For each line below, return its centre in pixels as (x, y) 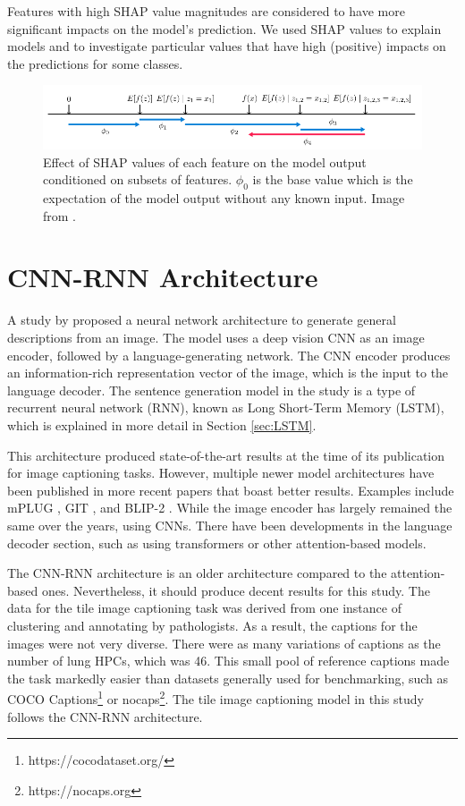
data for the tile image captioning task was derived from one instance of (204, 608)
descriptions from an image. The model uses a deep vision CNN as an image (216, 338)
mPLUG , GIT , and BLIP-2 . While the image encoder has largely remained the (230, 508)
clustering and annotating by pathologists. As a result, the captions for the (212, 625)
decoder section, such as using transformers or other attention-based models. (217, 543)
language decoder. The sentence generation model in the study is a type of (211, 390)
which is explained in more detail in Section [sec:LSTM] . (162, 424)
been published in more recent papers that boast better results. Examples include (231, 490)
